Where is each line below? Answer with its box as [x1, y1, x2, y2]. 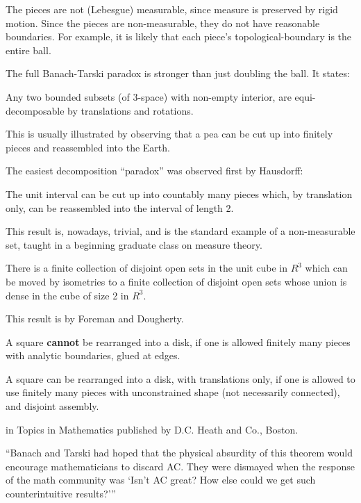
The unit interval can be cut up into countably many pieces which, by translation [6, 186, 353, 201]
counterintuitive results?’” [6, 486, 116, 501]
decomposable [6, 103, 65, 117]
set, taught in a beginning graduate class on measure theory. [6, 237, 262, 251]
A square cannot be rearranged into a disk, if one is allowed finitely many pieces [6, 334, 351, 349]
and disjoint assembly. [6, 399, 99, 413]
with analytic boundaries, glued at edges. [6, 348, 180, 363]
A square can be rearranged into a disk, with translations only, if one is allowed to [6, 371, 355, 386]
